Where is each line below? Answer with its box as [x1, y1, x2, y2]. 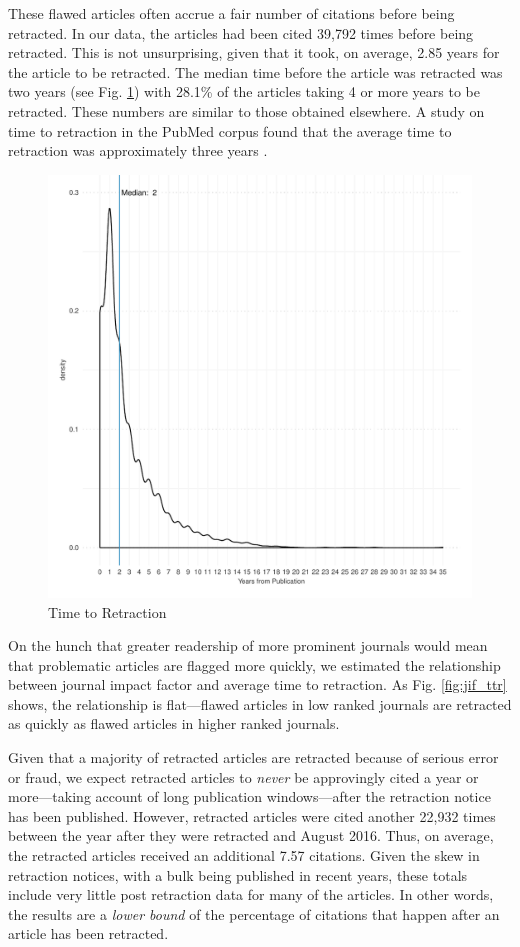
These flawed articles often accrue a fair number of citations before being [8, 3, 455, 23]
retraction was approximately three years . [8, 140, 268, 161]
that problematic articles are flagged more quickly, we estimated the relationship [8, 654, 501, 675]
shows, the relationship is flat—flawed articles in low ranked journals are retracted [8, 693, 512, 714]
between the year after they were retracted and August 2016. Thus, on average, [8, 825, 494, 846]
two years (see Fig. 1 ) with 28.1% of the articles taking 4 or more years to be [8, 81, 480, 102]
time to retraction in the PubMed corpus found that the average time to [8, 120, 452, 141]
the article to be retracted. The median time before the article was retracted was [8, 61, 503, 82]
